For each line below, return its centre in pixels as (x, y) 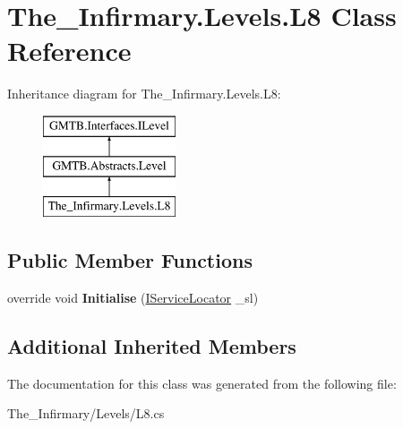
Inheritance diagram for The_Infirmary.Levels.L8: (144, 94)
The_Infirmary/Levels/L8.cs (86, 413)
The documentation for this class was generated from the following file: (202, 383)
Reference (69, 51)
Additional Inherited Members (152, 346)
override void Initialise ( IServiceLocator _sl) (133, 298)
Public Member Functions (130, 260)
